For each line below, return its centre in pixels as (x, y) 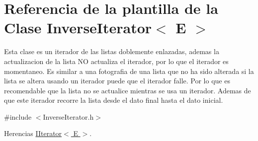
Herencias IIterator (33, 133)
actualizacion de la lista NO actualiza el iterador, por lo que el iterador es (116, 61)
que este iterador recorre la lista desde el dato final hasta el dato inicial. (114, 100)
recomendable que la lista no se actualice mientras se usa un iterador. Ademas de (128, 90)
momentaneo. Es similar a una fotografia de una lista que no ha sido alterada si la (129, 71)
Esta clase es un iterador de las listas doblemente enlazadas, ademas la (112, 51)
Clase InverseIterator (78, 28)
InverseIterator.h (68, 116)
